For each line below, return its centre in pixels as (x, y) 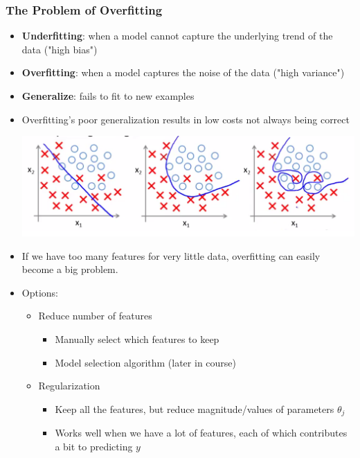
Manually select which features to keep (137, 339)
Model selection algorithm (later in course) (145, 362)
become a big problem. (70, 269)
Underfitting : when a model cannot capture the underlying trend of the (177, 36)
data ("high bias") (60, 49)
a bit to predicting (94, 446)
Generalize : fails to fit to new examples (108, 96)
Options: (40, 292)
